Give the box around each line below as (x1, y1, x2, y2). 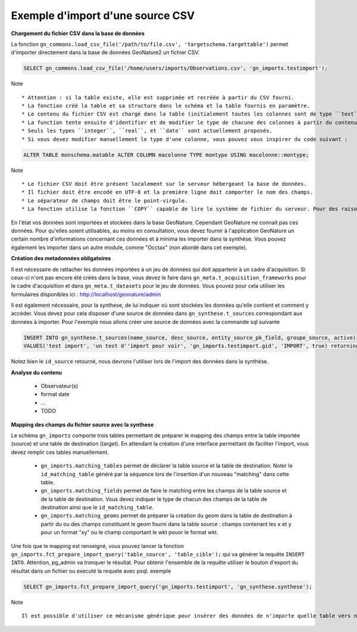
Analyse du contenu (11, 369, 62, 376)
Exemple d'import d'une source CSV (11, 9, 195, 22)
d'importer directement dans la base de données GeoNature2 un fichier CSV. (11, 49, 200, 56)
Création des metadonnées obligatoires (11, 255, 111, 262)
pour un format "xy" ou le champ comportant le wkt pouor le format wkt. (40, 529, 218, 536)
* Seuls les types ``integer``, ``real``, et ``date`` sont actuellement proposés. (21, 127, 273, 134)
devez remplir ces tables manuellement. (11, 449, 109, 456)
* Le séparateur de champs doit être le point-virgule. (21, 197, 188, 204)
